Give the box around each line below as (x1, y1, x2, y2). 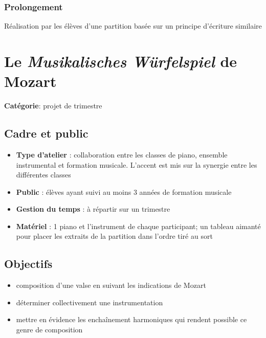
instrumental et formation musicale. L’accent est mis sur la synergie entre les (16, 159, 257, 170)
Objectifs (4, 256, 53, 272)
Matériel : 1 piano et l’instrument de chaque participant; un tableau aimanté (16, 220, 261, 231)
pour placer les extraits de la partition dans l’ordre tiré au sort (16, 231, 213, 241)
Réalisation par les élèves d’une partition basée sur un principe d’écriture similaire (4, 20, 262, 31)
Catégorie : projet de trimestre (4, 100, 102, 111)
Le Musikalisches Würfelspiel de (4, 51, 237, 72)
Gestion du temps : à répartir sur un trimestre (16, 204, 170, 214)
